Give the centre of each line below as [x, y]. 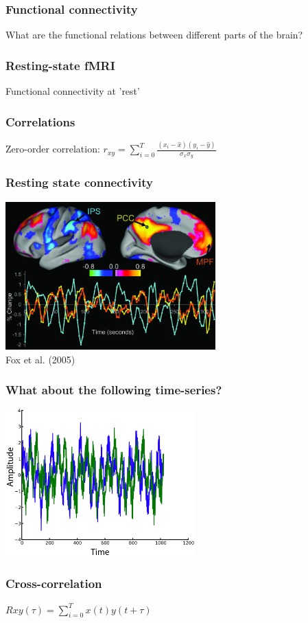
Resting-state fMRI [60, 65]
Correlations [40, 121]
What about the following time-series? [114, 390]
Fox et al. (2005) [40, 359]
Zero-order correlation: [53, 149]
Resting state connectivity [79, 182]
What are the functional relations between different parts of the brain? [154, 35]
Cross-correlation [54, 584]
